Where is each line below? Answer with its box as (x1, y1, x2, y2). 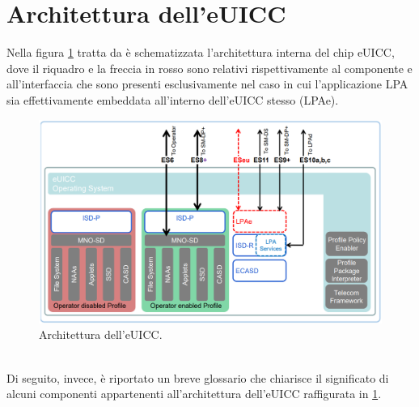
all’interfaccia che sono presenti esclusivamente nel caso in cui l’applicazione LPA (6, 75, 408, 92)
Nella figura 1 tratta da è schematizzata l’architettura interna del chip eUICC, (6, 44, 395, 61)
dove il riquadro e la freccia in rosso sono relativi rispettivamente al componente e (6, 59, 413, 76)
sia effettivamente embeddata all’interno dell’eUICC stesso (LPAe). (6, 91, 339, 108)
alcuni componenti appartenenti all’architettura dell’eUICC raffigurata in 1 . (6, 385, 382, 402)
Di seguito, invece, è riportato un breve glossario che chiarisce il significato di (6, 369, 389, 386)
